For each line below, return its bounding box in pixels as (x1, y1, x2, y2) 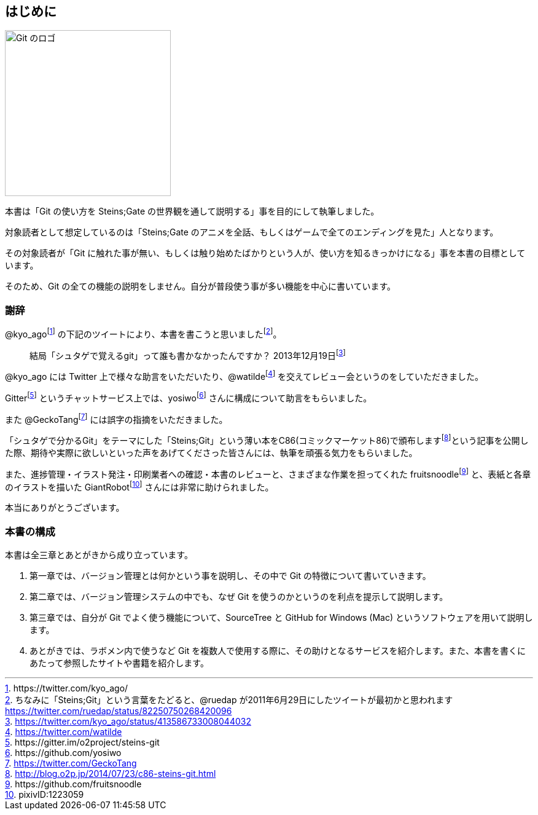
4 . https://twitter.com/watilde (5, 726, 122, 738)
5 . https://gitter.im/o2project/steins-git (5, 737, 160, 748)
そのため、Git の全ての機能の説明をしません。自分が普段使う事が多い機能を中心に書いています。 (5, 281, 396, 292)
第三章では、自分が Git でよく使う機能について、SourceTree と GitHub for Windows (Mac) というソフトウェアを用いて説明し (29, 612, 533, 623)
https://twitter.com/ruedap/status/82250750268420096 (5, 706, 232, 717)
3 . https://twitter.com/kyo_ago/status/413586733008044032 (5, 716, 251, 727)
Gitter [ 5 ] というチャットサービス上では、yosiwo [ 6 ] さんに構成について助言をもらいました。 (5, 391, 372, 403)
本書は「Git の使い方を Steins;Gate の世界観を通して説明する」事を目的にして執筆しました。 (5, 206, 380, 217)
